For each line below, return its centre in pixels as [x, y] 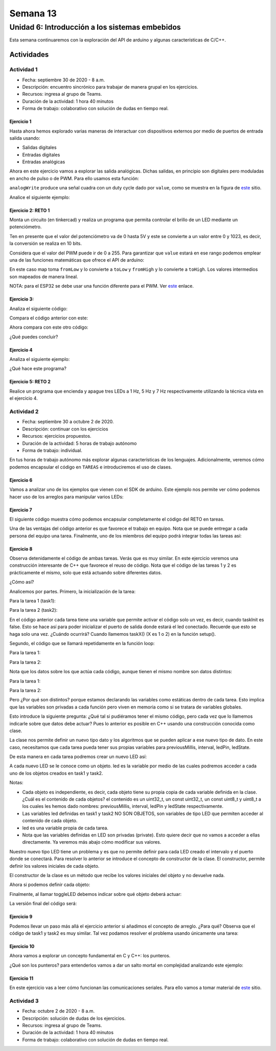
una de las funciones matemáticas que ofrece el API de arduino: [77, 260]
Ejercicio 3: [22, 299]
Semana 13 [33, 13]
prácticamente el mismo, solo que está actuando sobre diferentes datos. [86, 572]
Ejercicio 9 [21, 917]
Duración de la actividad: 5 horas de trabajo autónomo [79, 443]
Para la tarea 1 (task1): [32, 601]
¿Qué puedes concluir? [34, 337]
